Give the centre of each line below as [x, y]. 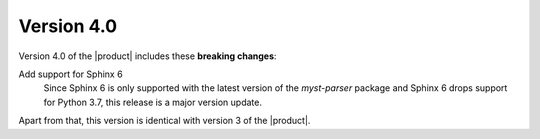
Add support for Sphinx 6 [71, 74]
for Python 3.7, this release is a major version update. [152, 102]
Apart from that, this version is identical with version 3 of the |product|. [164, 121]
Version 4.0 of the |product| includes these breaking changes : [147, 56]
